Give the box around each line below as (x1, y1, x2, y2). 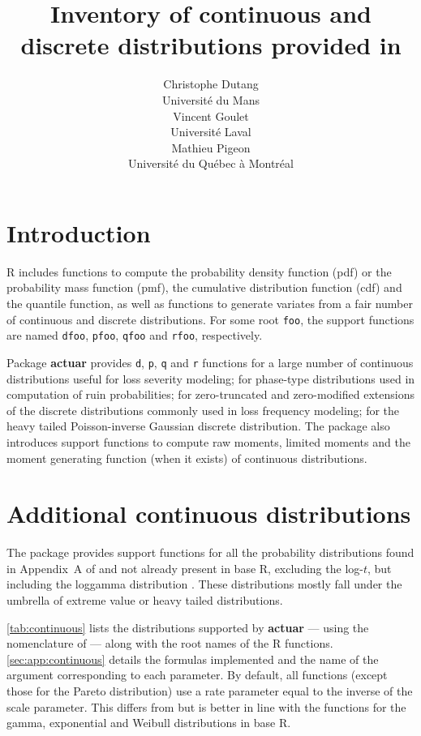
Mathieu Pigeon (171, 139, 251, 156)
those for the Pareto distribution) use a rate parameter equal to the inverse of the (6, 683, 413, 699)
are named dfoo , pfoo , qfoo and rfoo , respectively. (6, 327, 263, 344)
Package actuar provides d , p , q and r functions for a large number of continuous (6, 353, 414, 370)
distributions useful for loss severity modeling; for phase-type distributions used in (6, 370, 415, 387)
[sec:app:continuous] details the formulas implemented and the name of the (6, 650, 379, 667)
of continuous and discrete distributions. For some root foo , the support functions (6, 310, 415, 327)
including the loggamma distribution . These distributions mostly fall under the (6, 576, 402, 593)
